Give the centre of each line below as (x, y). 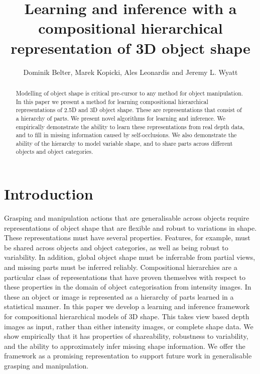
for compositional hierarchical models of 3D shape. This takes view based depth (127, 316)
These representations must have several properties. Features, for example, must (127, 238)
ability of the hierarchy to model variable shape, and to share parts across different (124, 143)
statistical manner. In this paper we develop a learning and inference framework (127, 306)
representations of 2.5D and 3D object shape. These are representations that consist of (129, 110)
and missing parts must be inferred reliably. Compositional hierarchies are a (121, 267)
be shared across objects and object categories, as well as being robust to (116, 247)
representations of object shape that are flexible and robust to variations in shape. (131, 227)
